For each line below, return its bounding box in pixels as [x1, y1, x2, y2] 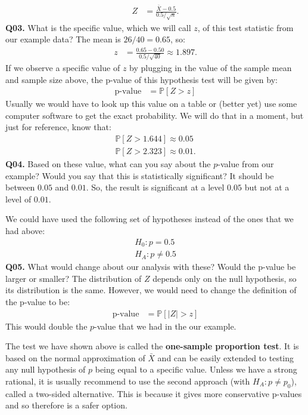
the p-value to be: [5, 295, 70, 308]
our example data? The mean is [5, 33, 121, 45]
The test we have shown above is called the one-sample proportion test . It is [5, 340, 299, 352]
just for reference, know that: [5, 121, 111, 133]
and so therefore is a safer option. [5, 399, 127, 411]
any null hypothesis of [5, 363, 86, 376]
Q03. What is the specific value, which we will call [5, 21, 191, 33]
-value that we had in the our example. [94, 319, 237, 332]
